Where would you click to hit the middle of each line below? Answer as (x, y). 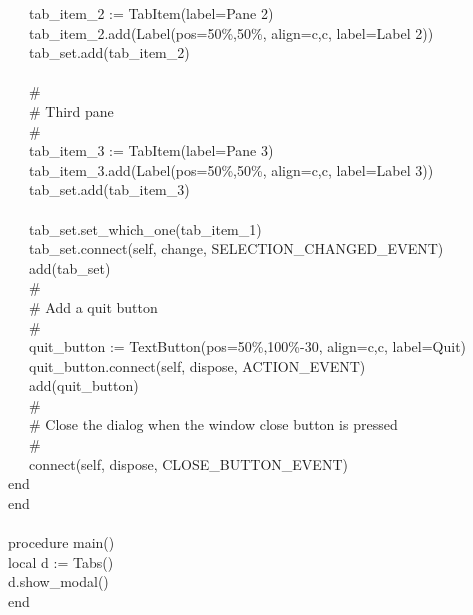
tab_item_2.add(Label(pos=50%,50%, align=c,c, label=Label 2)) (231, 32)
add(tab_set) (69, 267)
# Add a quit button (93, 306)
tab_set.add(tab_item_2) (109, 52)
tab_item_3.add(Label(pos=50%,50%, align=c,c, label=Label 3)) (231, 169)
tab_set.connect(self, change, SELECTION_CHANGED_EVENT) (236, 248)
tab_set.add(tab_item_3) (109, 189)
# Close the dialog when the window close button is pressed (213, 424)
